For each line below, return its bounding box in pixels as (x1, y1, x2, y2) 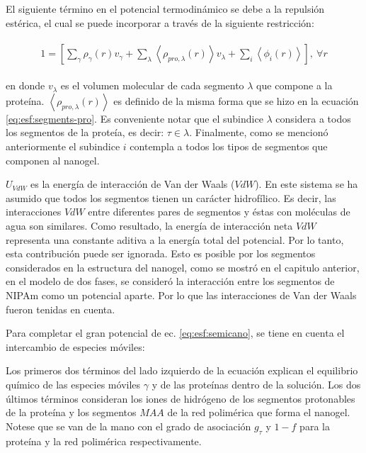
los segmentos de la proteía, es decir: (6, 125, 164, 140)
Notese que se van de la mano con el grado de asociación (6, 418, 251, 433)
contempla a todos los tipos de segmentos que (130, 139, 328, 154)
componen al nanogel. (6, 152, 100, 167)
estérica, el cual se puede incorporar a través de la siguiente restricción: (6, 15, 314, 30)
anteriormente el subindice (6, 139, 120, 154)
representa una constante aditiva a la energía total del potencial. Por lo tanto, (6, 232, 344, 247)
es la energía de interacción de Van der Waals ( (30, 177, 235, 191)
